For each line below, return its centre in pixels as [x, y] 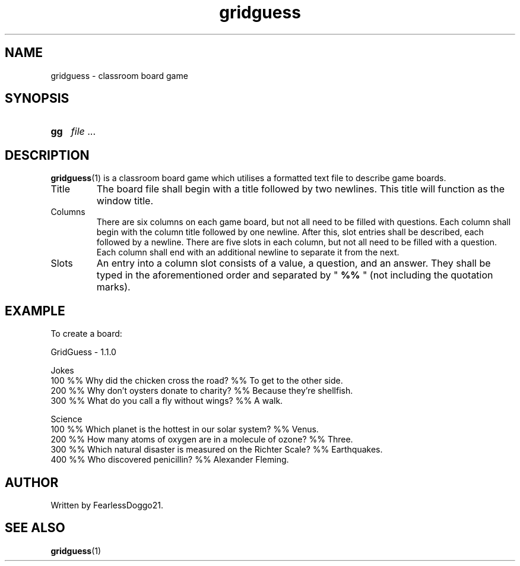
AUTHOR [32, 482]
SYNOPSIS [37, 99]
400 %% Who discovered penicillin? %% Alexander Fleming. [170, 460]
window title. [125, 201]
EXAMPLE [35, 311]
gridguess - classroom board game [119, 75]
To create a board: [86, 334]
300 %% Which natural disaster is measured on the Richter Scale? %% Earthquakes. [217, 450]
